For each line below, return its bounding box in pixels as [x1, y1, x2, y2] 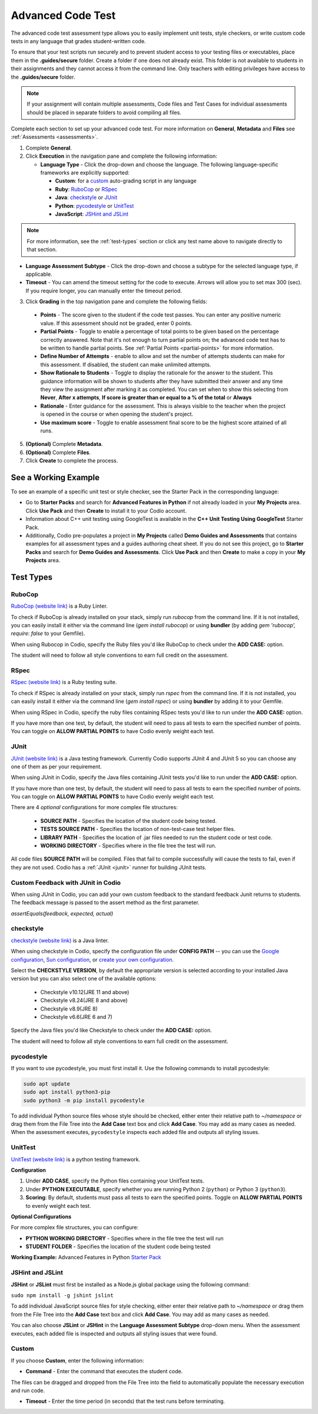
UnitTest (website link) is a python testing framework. [11, 1155, 141, 1163]
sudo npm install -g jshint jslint [11, 1292, 114, 1299]
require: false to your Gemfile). [11, 630, 85, 637]
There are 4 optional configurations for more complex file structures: [11, 804, 178, 811]
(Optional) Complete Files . [25, 449, 91, 456]
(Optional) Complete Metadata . [25, 441, 103, 448]
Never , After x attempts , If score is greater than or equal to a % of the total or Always [40, 394, 252, 401]
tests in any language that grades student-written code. [11, 37, 146, 44]
